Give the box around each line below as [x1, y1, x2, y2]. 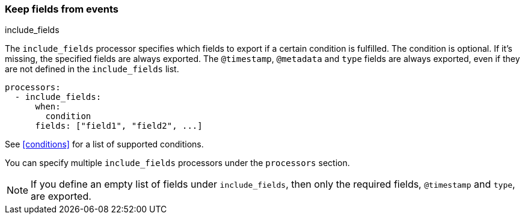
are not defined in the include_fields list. [5, 64, 179, 75]
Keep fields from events [5, 3, 118, 15]
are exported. [31, 190, 91, 203]
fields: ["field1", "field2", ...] [35, 121, 203, 131]
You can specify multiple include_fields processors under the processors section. [5, 158, 350, 168]
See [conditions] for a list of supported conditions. [5, 139, 204, 150]
